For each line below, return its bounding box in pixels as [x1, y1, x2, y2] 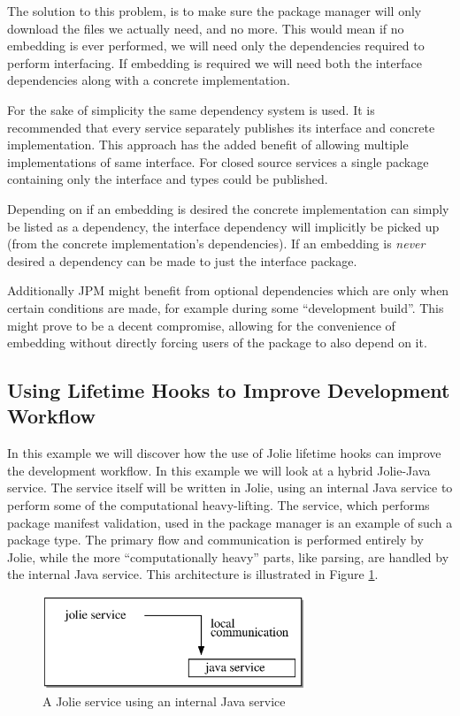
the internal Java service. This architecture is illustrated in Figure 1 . [7, 565, 379, 583]
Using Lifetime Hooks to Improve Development [7, 377, 450, 404]
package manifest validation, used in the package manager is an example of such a [7, 513, 453, 531]
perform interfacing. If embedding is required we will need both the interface [7, 53, 422, 72]
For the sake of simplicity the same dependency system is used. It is [7, 100, 375, 118]
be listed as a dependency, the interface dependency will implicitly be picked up [7, 217, 440, 235]
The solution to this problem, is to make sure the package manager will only [7, 2, 422, 19]
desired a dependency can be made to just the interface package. [7, 251, 357, 270]
